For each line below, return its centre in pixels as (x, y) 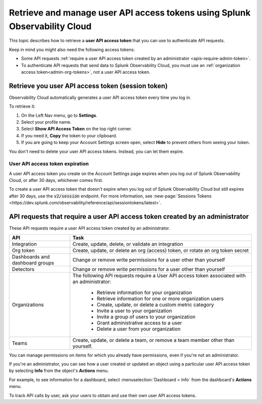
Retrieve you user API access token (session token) (88, 86)
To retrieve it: (22, 106)
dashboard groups (33, 263)
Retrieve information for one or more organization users (160, 298)
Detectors (23, 269)
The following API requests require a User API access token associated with (159, 275)
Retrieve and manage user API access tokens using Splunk (130, 13)
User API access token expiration (49, 164)
